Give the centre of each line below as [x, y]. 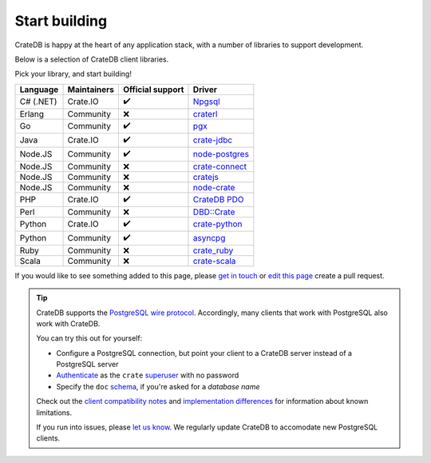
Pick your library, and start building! [73, 74]
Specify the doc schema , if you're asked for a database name [158, 386]
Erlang [32, 114]
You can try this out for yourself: [89, 338]
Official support [154, 90]
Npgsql [206, 102]
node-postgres [221, 154]
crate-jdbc [213, 140]
